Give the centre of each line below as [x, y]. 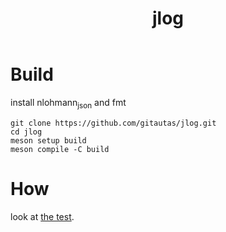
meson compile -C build [60, 149]
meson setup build [48, 140]
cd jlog [26, 132]
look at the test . [42, 216]
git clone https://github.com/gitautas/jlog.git [113, 123]
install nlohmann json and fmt [68, 103]
